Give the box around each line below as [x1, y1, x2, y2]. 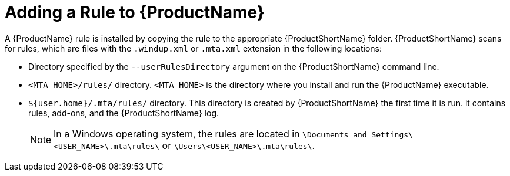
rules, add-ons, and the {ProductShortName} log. [28, 107, 219, 118]
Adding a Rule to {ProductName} [5, 2, 265, 22]
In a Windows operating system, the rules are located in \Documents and [54, 127, 367, 140]
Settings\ [371, 130, 413, 139]
